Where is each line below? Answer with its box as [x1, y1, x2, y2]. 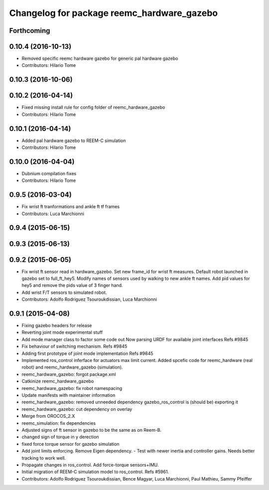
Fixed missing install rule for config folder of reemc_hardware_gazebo [21, 105, 165, 111]
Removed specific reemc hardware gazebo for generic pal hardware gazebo [21, 55, 178, 62]
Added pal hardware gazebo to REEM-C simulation [21, 137, 126, 143]
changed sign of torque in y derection [21, 434, 99, 440]
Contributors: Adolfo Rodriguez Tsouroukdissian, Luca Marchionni [21, 296, 157, 302]
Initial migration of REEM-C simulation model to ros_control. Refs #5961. [21, 469, 169, 475]
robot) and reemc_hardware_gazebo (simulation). [21, 364, 123, 370]
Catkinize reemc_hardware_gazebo [21, 378, 94, 384]
